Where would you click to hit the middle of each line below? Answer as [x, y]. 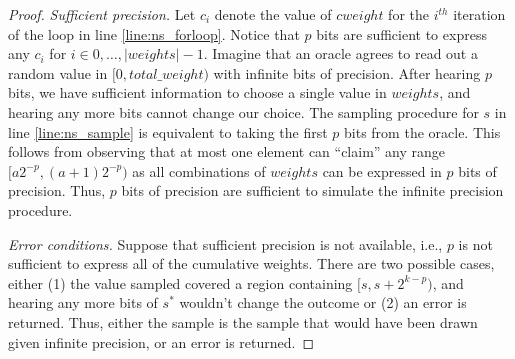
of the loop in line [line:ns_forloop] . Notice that [154, 33]
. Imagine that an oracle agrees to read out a [340, 53]
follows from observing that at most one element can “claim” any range [227, 151]
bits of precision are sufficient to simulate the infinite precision [312, 190]
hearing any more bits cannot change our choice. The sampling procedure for [243, 111]
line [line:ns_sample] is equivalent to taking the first [168, 131]
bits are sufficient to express [401, 33]
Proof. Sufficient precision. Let [102, 14]
